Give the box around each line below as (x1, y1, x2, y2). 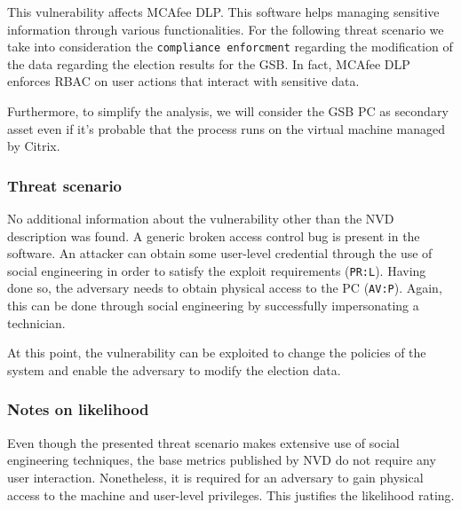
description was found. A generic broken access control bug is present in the (7, 226, 420, 245)
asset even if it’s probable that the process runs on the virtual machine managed (7, 119, 445, 137)
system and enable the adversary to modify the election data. (7, 360, 341, 379)
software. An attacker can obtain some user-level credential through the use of (7, 244, 433, 263)
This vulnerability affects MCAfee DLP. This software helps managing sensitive (7, 3, 440, 20)
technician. (7, 313, 66, 332)
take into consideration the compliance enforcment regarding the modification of (7, 37, 453, 56)
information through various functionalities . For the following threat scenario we (7, 20, 444, 38)
